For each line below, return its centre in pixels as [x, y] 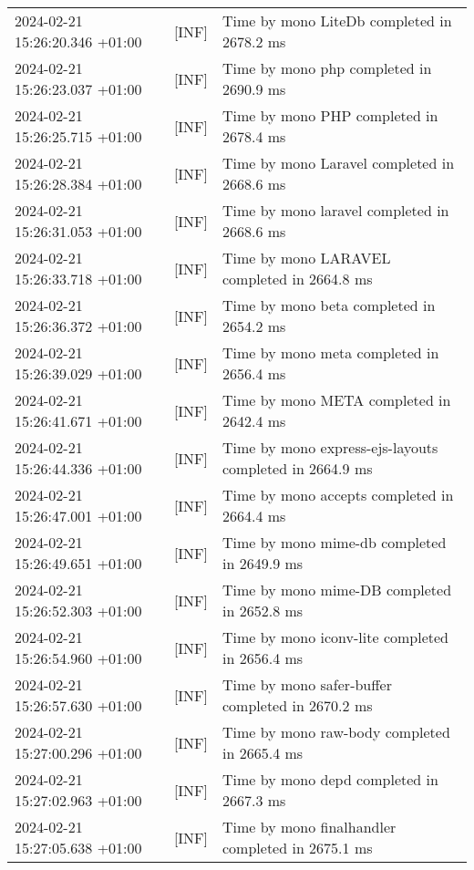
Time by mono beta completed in [329, 305]
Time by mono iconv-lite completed [335, 637]
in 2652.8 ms [263, 611]
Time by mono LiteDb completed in [337, 21]
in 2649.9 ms [263, 563]
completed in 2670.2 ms [298, 705]
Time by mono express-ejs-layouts [330, 447]
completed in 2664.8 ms [298, 279]
